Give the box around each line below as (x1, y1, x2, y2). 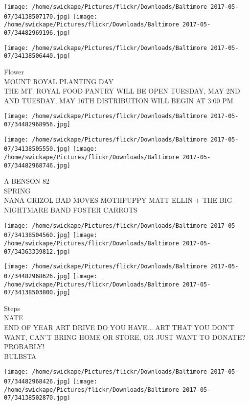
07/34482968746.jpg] (4, 162, 71, 169)
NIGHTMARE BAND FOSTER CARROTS (4, 205, 137, 215)
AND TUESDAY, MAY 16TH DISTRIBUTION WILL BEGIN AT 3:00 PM (4, 95, 233, 105)
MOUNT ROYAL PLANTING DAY (4, 76, 113, 86)
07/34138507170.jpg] (4, 13, 71, 20)
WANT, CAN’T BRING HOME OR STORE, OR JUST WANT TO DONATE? (4, 332, 246, 342)
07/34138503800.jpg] (4, 289, 71, 296)
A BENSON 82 (4, 176, 49, 186)
